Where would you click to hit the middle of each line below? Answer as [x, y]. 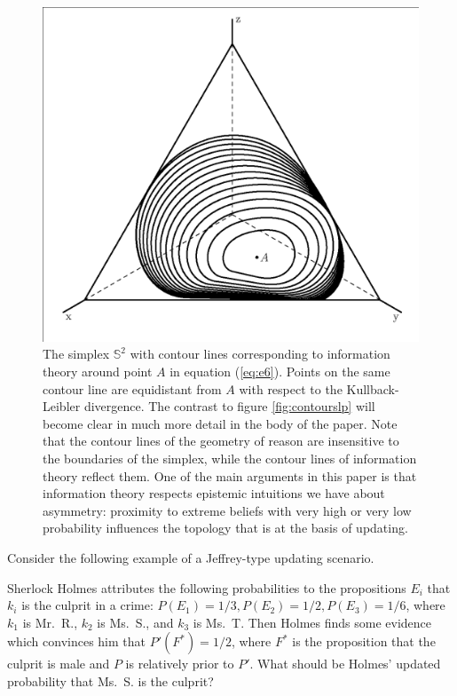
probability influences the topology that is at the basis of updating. [225, 528]
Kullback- [373, 388]
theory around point [98, 371]
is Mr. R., [50, 622]
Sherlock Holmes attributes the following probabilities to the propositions [207, 587]
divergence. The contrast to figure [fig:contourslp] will [229, 406]
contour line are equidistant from [132, 388]
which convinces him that [77, 641]
